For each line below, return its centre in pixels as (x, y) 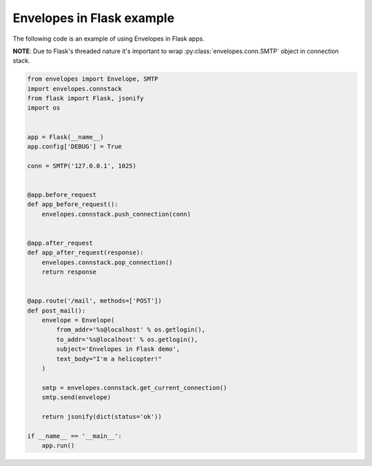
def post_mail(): (56, 311)
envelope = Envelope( (78, 320)
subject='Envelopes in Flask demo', (118, 349)
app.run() (58, 446)
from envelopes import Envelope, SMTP (93, 79)
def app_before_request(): (73, 204)
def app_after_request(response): (85, 253)
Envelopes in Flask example (94, 18)
